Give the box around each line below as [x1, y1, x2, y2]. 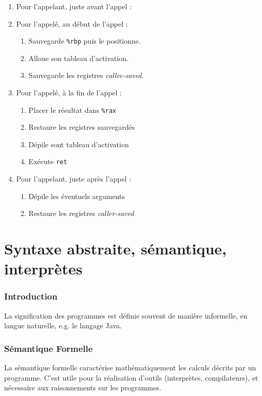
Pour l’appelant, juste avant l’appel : [16, 1, 132, 11]
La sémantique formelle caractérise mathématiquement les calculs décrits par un [4, 362, 256, 373]
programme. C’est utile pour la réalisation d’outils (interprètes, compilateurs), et [4, 372, 258, 383]
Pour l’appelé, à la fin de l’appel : [16, 87, 122, 98]
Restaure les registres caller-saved [28, 208, 134, 219]
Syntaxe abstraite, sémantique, [4, 238, 227, 259]
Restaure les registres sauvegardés [28, 122, 135, 132]
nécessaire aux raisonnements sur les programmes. [4, 382, 161, 393]
